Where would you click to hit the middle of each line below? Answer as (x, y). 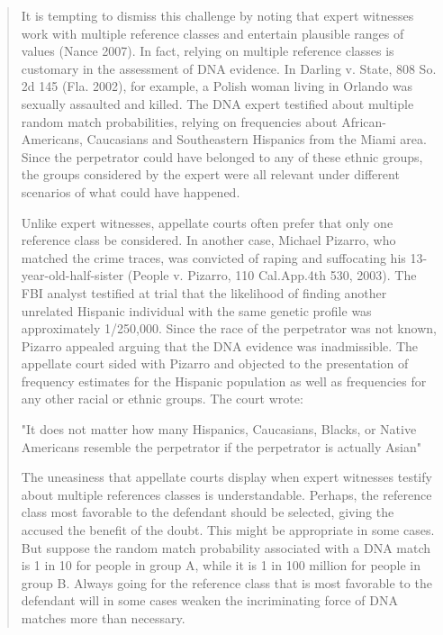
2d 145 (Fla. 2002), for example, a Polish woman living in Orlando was (217, 86)
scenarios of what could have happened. (131, 191)
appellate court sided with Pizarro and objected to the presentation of (215, 363)
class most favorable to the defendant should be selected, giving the (208, 512)
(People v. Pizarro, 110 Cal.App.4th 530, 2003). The (272, 275)
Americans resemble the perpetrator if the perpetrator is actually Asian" (221, 446)
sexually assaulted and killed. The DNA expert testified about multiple (217, 103)
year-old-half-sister (72, 275)
